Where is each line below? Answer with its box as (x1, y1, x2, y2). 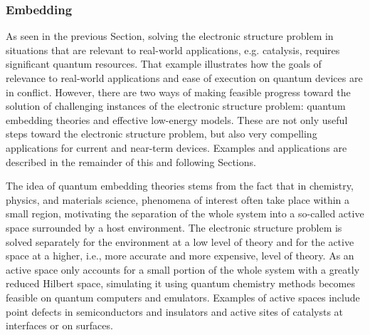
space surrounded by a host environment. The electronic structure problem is (6, 220, 342, 234)
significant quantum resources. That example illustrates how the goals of (6, 56, 322, 71)
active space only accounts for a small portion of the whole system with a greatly (6, 262, 360, 277)
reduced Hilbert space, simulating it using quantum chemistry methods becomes (6, 276, 355, 291)
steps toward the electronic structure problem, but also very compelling (6, 126, 317, 141)
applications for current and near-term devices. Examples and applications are (6, 140, 347, 155)
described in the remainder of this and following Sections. (6, 154, 256, 169)
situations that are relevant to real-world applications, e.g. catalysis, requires (6, 42, 340, 57)
